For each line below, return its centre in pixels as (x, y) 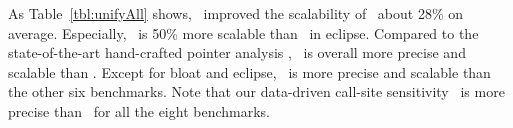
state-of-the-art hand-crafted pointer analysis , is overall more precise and (237, 52)
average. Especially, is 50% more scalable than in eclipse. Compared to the (243, 32)
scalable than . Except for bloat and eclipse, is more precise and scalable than (249, 71)
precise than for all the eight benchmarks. (139, 110)
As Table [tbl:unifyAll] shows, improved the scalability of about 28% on (236, 13)
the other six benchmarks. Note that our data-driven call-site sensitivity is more (256, 91)
